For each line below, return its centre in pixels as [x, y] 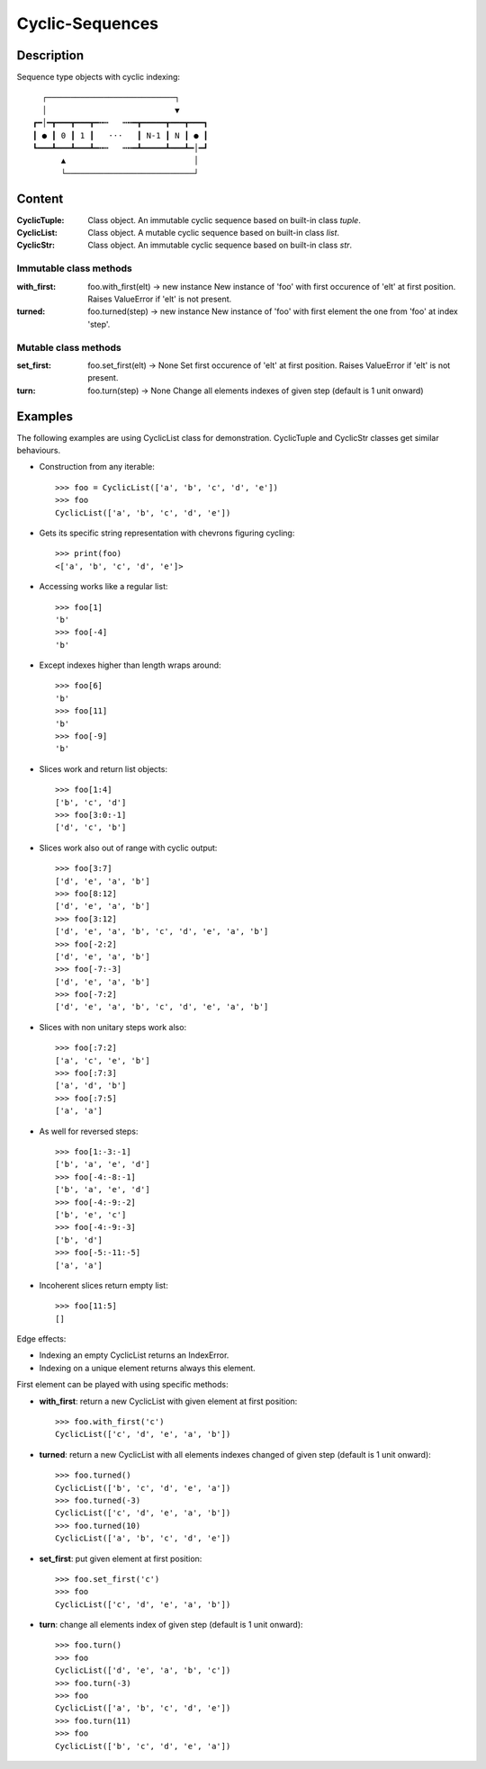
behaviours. [39, 451]
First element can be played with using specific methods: [122, 1385]
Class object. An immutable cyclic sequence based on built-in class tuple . [225, 220]
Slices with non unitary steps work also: [113, 1027]
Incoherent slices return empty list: [103, 1285]
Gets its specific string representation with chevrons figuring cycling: [167, 533]
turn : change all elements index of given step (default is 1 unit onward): [171, 1625]
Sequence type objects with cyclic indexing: [98, 77]
